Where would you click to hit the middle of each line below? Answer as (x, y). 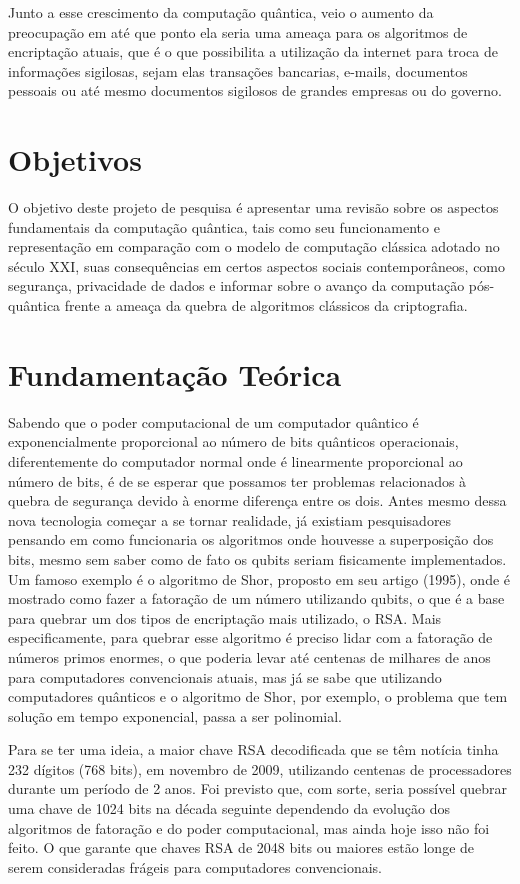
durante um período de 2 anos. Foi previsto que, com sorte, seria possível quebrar (258, 788)
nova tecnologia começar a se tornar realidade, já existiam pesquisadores (230, 519)
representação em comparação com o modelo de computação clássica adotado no (254, 246)
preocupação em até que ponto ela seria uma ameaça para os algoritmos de (238, 31)
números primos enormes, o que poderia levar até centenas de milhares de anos (249, 656)
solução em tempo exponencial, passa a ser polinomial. (175, 715)
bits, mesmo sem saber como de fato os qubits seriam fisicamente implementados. (257, 558)
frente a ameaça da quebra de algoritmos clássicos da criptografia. (266, 305)
